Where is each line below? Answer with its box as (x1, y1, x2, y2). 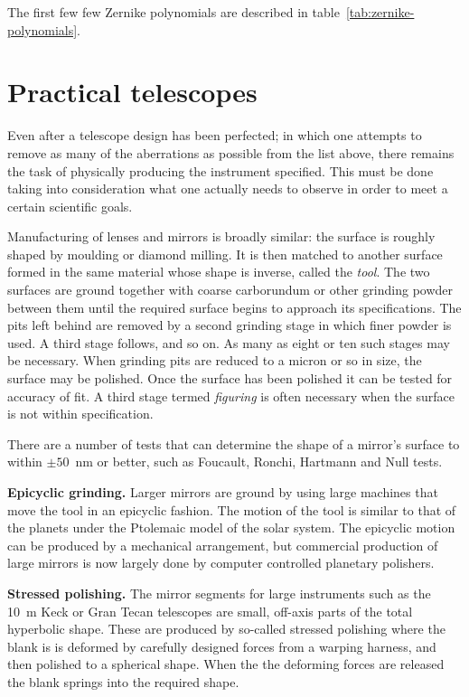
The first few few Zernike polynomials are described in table (7, 3, 340, 21)
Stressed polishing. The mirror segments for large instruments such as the (7, 583, 431, 602)
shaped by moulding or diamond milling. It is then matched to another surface (7, 244, 443, 263)
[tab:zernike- (345, 3, 415, 21)
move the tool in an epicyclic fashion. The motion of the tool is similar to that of (7, 500, 456, 519)
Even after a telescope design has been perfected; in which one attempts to (7, 126, 422, 145)
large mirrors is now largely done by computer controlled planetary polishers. (7, 553, 435, 572)
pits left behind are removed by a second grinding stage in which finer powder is (7, 316, 452, 334)
